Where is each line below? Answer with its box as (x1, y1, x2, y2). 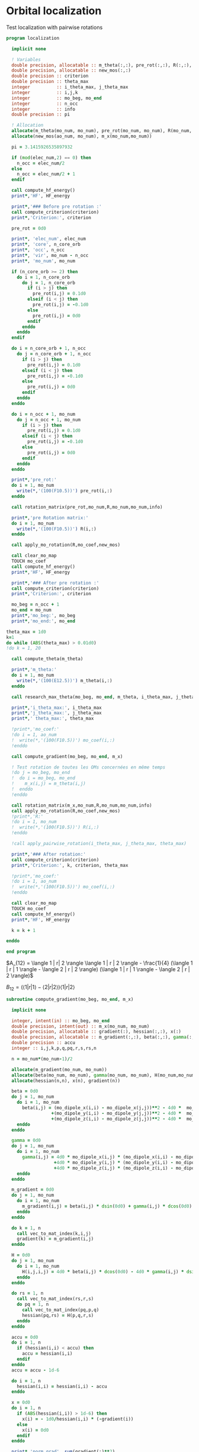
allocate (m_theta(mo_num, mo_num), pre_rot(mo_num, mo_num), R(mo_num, (11, 128, 192, 134)
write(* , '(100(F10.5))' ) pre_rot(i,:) (17, 488, 113, 494)
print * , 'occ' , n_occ (11, 247, 65, 253)
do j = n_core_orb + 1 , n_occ (17, 351, 92, 357)
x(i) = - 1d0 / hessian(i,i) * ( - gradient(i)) (21, 1416, 134, 1422)
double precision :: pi (11, 111, 70, 118)
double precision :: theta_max (11, 79, 89, 85)
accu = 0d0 (11, 1334, 38, 1340)
